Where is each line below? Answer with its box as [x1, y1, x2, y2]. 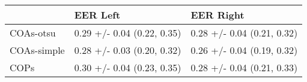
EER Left [74, 8, 121, 22]
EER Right [190, 8, 245, 22]
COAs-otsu [10, 26, 56, 40]
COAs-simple [10, 43, 65, 57]
